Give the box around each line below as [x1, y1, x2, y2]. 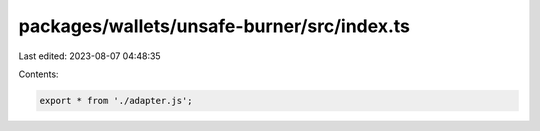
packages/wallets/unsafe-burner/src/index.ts [18, 15, 410, 37]
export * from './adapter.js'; [39, 95, 194, 106]
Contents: [18, 68, 59, 80]
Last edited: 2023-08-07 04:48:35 [18, 50, 161, 62]
